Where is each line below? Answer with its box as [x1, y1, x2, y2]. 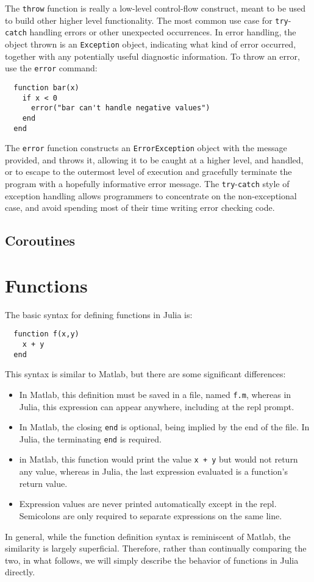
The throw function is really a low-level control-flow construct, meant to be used [5, 2, 306, 14]
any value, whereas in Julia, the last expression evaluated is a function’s [19, 465, 288, 478]
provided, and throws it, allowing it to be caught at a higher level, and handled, [5, 153, 304, 166]
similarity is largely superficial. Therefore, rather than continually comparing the [5, 542, 307, 555]
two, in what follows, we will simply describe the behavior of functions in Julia [5, 553, 299, 566]
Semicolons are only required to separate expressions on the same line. [19, 509, 282, 522]
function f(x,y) [13, 330, 79, 339]
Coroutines [5, 231, 76, 250]
